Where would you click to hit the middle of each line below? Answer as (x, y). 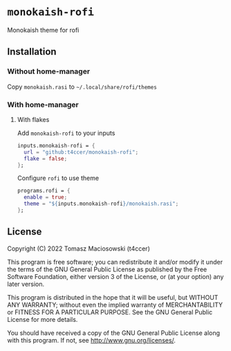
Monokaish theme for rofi (43, 30)
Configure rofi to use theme (58, 178)
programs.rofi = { (44, 191)
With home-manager (43, 105)
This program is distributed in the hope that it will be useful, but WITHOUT (113, 297)
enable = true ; (46, 197)
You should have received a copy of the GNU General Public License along (113, 333)
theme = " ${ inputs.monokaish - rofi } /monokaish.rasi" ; (101, 204)
